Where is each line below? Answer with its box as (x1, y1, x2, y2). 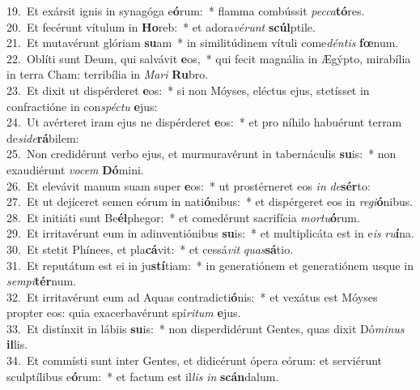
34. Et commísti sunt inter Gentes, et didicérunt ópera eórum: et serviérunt (6, 352, 383, 369)
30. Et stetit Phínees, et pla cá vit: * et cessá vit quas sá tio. (6, 240, 294, 257)
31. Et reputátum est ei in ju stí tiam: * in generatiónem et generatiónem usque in (6, 256, 414, 273)
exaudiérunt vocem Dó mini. (6, 161, 144, 178)
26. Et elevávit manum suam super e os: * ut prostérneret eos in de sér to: (6, 177, 371, 194)
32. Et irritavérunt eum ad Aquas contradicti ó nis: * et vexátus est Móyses (6, 288, 378, 305)
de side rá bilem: (6, 129, 79, 146)
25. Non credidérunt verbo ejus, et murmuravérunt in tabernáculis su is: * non (6, 145, 397, 162)
